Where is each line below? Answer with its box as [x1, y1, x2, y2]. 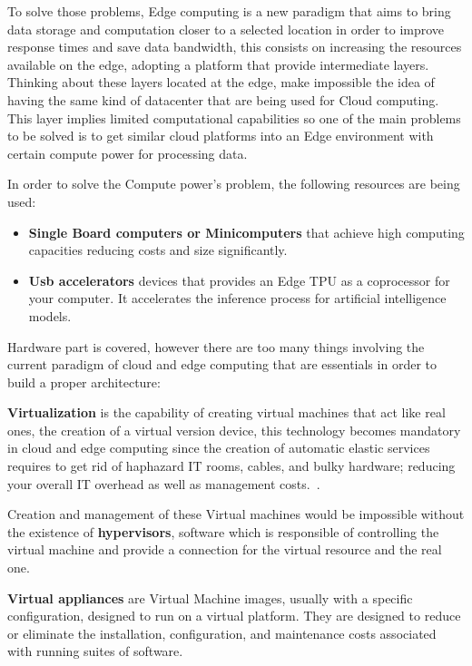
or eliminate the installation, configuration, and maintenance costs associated [7, 623, 437, 642]
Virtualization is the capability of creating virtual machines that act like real [7, 403, 446, 422]
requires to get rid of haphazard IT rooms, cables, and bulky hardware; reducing [7, 456, 456, 475]
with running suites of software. [7, 642, 183, 661]
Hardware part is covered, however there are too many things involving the [7, 337, 425, 356]
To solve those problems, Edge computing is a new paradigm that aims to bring [7, 2, 451, 20]
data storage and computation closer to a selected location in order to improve [7, 19, 445, 38]
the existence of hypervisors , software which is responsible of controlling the [7, 522, 439, 541]
